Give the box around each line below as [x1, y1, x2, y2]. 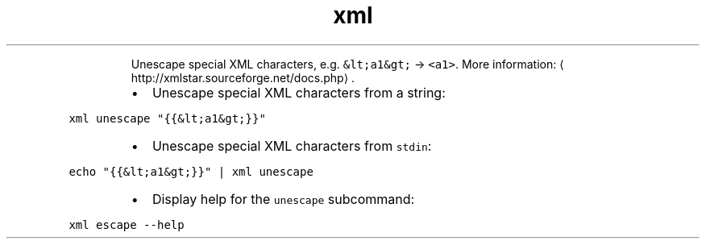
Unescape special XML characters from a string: [152, 84, 446, 101]
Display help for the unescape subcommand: [152, 190, 415, 207]
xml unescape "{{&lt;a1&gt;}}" [69, 111, 266, 125]
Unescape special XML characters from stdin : [152, 137, 432, 154]
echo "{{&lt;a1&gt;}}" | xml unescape [69, 164, 314, 178]
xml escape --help [69, 218, 185, 231]
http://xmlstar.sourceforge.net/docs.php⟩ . [131, 70, 355, 85]
